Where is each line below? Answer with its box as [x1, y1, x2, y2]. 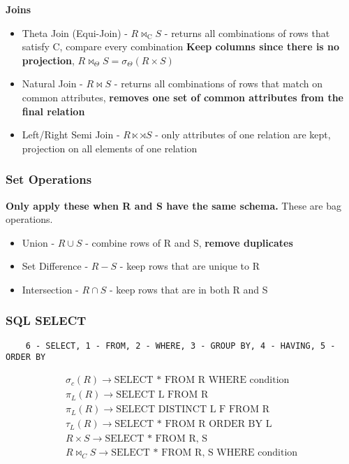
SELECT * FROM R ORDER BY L [114, 419, 272, 430]
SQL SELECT [6, 312, 87, 329]
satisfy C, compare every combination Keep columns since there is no [22, 39, 340, 54]
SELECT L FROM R [116, 390, 209, 400]
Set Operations [6, 171, 92, 188]
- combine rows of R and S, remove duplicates [85, 235, 293, 249]
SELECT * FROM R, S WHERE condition [111, 448, 298, 458]
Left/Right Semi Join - [22, 127, 120, 142]
